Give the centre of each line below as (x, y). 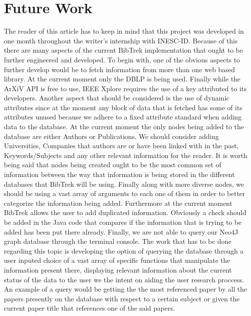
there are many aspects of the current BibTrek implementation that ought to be (124, 50)
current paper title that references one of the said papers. (89, 308)
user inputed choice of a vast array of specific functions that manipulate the (117, 260)
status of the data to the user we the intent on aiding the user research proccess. (124, 279)
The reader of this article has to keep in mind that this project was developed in (124, 31)
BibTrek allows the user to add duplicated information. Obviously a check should (125, 212)
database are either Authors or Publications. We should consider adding (112, 136)
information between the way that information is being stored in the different (119, 174)
